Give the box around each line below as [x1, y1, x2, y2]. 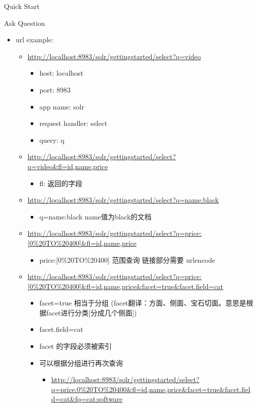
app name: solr [39, 101, 84, 111]
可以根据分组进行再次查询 [39, 357, 123, 368]
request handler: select [39, 118, 108, 128]
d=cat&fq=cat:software [51, 394, 123, 404]
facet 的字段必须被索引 [39, 341, 112, 351]
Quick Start [4, 1, 40, 11]
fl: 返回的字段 [39, 178, 82, 188]
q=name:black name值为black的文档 [39, 211, 152, 221]
